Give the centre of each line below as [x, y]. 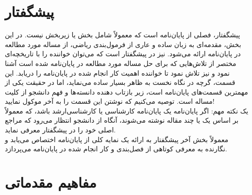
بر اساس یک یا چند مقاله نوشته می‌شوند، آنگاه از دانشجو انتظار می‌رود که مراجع [122, 120]
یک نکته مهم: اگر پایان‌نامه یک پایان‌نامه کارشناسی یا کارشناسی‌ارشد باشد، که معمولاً [127, 110]
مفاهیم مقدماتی [51, 182]
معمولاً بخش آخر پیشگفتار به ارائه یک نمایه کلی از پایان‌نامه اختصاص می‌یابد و [117, 139]
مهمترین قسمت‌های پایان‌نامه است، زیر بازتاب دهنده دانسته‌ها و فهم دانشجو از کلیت [126, 91]
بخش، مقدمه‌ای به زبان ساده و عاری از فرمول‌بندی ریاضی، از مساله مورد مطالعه [123, 44]
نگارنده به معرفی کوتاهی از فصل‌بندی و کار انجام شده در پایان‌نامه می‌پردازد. [116, 149]
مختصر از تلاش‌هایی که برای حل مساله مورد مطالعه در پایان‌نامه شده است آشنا [121, 63]
